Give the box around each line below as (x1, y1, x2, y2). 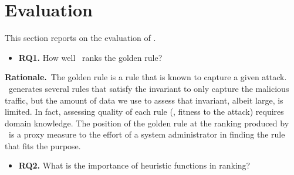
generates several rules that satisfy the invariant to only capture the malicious (8, 82, 289, 94)
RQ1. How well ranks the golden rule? (18, 51, 163, 63)
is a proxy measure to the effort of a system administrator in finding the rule (8, 128, 285, 140)
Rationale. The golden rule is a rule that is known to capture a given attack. (5, 71, 287, 83)
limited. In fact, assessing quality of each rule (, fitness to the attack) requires (5, 105, 284, 118)
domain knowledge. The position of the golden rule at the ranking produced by (5, 116, 289, 129)
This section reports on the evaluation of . (5, 32, 156, 44)
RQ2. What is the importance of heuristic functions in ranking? (18, 159, 251, 171)
